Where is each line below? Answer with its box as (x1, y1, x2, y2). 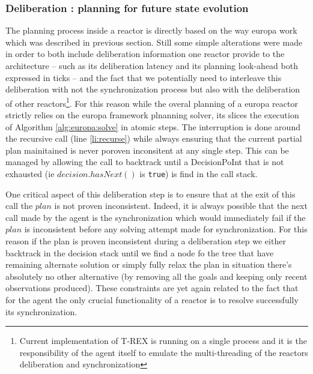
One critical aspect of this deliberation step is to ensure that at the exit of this (5, 187, 296, 200)
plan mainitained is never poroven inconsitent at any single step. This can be (5, 143, 289, 156)
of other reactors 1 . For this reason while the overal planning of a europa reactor (5, 95, 298, 109)
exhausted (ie (5, 167, 55, 179)
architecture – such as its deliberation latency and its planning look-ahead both (5, 59, 298, 71)
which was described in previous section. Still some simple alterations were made (5, 35, 303, 48)
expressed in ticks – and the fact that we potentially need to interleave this (5, 71, 282, 83)
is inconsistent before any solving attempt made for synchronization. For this (24, 223, 308, 235)
